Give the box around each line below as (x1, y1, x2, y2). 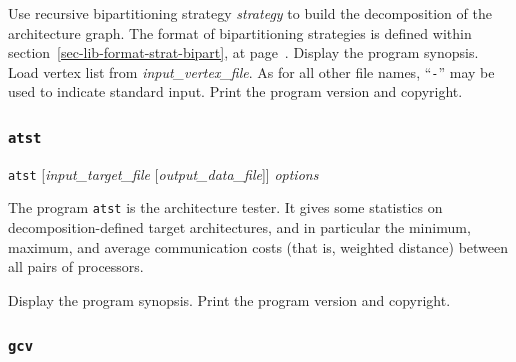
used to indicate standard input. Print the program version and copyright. (8, 81, 463, 102)
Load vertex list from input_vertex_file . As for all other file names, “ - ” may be (8, 61, 495, 82)
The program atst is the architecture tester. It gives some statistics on (8, 197, 443, 218)
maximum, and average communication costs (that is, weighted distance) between (8, 236, 509, 257)
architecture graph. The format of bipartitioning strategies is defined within (8, 22, 472, 43)
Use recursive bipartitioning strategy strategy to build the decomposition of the (8, 3, 492, 23)
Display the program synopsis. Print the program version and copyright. (8, 289, 451, 310)
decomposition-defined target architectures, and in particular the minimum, (8, 217, 471, 238)
